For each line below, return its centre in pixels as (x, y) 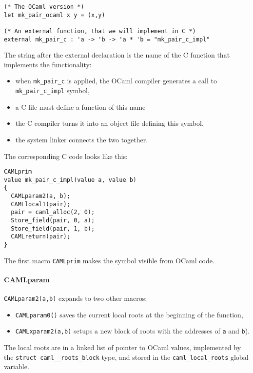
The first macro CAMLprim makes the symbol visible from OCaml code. (109, 260)
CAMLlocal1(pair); (41, 204)
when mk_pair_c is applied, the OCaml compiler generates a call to (116, 81)
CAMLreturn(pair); (41, 237)
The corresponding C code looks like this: (66, 156)
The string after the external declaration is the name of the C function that (117, 55)
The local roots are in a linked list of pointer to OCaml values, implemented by (123, 347)
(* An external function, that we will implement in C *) (100, 31)
